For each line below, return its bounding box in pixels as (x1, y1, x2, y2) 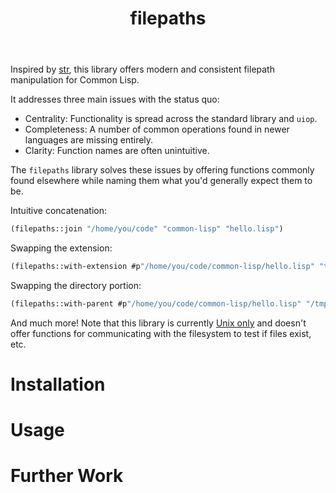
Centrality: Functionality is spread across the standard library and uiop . (24, 113, 318, 125)
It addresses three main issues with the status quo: (10, 93, 220, 106)
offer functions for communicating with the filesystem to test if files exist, (10, 327, 312, 339)
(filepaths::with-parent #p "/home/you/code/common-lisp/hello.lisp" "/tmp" (10, 298, 333, 309)
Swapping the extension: (10, 242, 113, 254)
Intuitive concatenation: (10, 205, 108, 217)
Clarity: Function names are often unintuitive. (24, 145, 210, 157)
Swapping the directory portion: (10, 279, 142, 291)
